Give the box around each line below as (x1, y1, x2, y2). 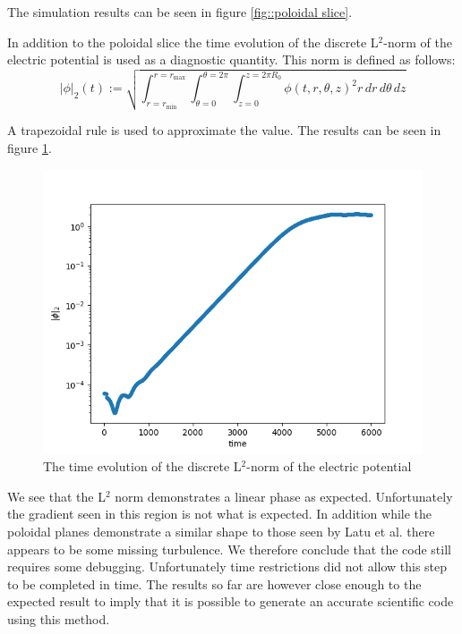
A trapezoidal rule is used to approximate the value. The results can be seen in (7, 121, 441, 139)
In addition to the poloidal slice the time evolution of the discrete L (7, 32, 379, 51)
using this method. (7, 609, 110, 628)
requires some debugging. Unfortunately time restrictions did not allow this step (7, 557, 448, 576)
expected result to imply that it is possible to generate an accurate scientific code (7, 592, 454, 611)
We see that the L (7, 486, 106, 505)
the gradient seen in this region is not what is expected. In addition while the (7, 504, 432, 523)
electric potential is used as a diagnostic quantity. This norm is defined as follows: (7, 50, 456, 69)
